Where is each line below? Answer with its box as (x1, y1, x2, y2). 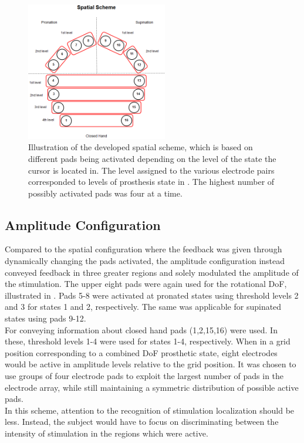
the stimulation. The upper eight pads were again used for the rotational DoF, (5, 278, 287, 290)
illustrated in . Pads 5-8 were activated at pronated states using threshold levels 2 (5, 289, 299, 301)
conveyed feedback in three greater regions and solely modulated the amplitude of (5, 266, 299, 278)
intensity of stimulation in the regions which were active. (5, 427, 208, 439)
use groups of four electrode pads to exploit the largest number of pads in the (5, 370, 284, 382)
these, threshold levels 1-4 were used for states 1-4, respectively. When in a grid (5, 335, 291, 347)
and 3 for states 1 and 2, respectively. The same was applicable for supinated (5, 300, 282, 313)
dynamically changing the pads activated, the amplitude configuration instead (5, 255, 285, 267)
